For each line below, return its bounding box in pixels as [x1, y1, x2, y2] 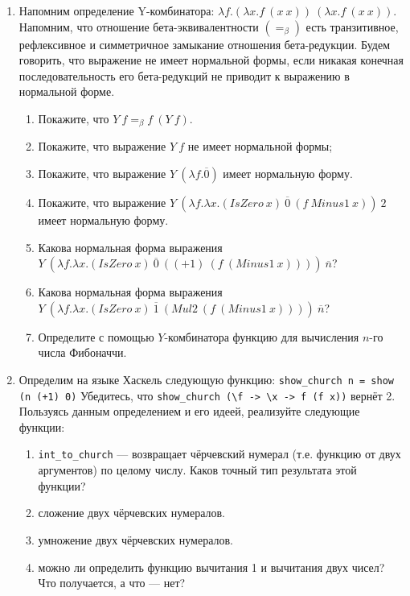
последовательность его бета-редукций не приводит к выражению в [18, 67, 350, 84]
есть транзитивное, [305, 18, 399, 35]
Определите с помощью [38, 328, 154, 345]
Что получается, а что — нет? [38, 574, 186, 591]
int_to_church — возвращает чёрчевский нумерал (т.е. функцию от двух [38, 445, 401, 462]
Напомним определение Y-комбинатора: [18, 2, 215, 19]
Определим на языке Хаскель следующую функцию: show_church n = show [18, 370, 394, 387]
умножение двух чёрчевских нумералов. [38, 531, 233, 548]
